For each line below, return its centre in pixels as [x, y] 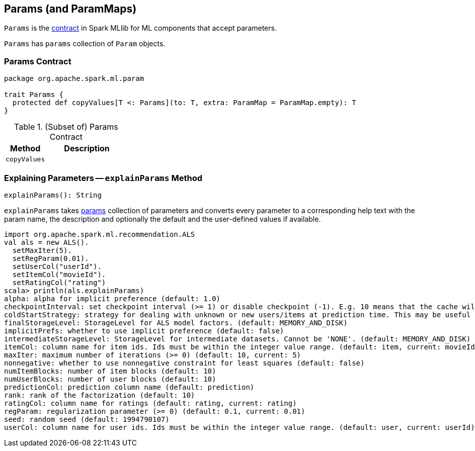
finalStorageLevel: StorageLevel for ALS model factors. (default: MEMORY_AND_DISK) [176, 323]
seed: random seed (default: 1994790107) [87, 419]
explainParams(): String [53, 195]
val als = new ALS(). [47, 242]
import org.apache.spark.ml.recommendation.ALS [100, 234]
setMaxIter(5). [42, 250]
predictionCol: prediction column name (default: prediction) [129, 387]
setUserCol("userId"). [57, 266]
